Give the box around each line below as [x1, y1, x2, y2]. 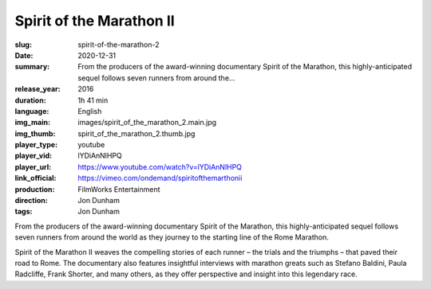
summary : [14, 62, 50, 72]
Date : [14, 50, 34, 60]
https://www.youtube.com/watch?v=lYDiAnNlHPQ [77, 162, 243, 171]
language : [14, 106, 49, 115]
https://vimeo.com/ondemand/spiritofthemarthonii [77, 174, 243, 183]
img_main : [14, 118, 51, 127]
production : [14, 184, 55, 194]
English [77, 106, 102, 115]
